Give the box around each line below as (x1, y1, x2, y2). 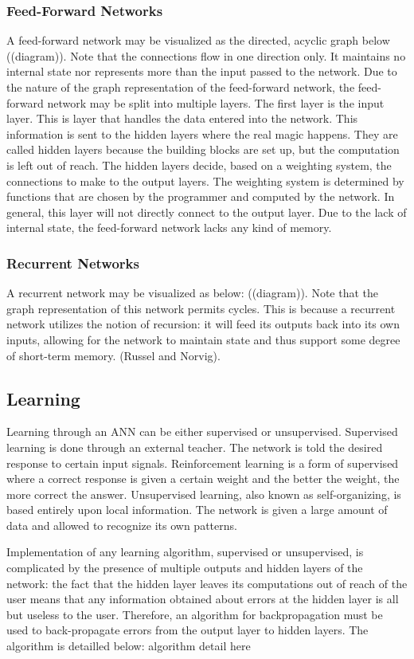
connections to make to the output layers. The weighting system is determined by (6, 172, 404, 189)
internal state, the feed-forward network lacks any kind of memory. (6, 219, 332, 236)
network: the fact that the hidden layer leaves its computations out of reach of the (6, 575, 408, 591)
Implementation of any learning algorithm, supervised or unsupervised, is (6, 543, 364, 560)
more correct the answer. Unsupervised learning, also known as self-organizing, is (6, 485, 401, 502)
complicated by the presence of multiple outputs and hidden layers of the (6, 559, 363, 576)
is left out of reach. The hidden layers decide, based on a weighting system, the (6, 156, 392, 173)
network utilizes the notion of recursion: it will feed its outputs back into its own (6, 316, 400, 332)
